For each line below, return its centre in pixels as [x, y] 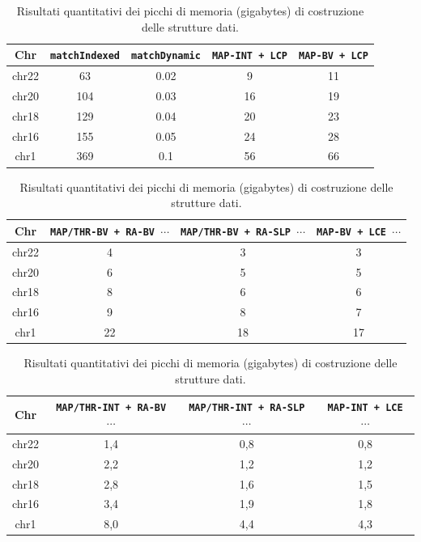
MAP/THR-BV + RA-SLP [236, 232]
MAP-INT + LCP [249, 56]
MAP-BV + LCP [334, 56]
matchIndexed [85, 56]
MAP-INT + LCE [365, 408]
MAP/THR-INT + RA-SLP [247, 408]
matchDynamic [166, 56]
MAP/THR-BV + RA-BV [102, 232]
